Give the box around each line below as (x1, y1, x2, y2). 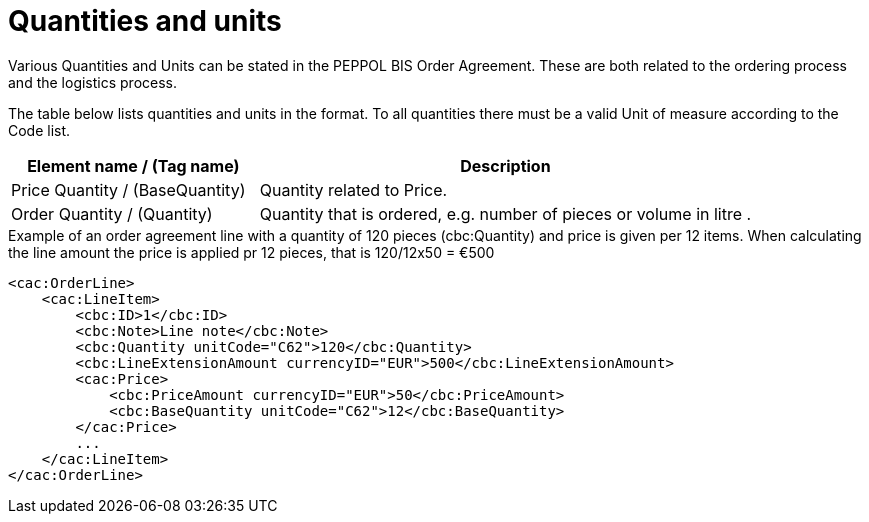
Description (460, 155, 551, 176)
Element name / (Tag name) (27, 155, 240, 176)
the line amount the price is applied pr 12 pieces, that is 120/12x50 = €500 (8, 243, 495, 261)
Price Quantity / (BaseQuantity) (11, 179, 246, 200)
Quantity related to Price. (259, 179, 448, 200)
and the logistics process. (8, 73, 178, 91)
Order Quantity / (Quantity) (11, 203, 213, 224)
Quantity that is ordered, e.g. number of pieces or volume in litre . (259, 203, 752, 224)
